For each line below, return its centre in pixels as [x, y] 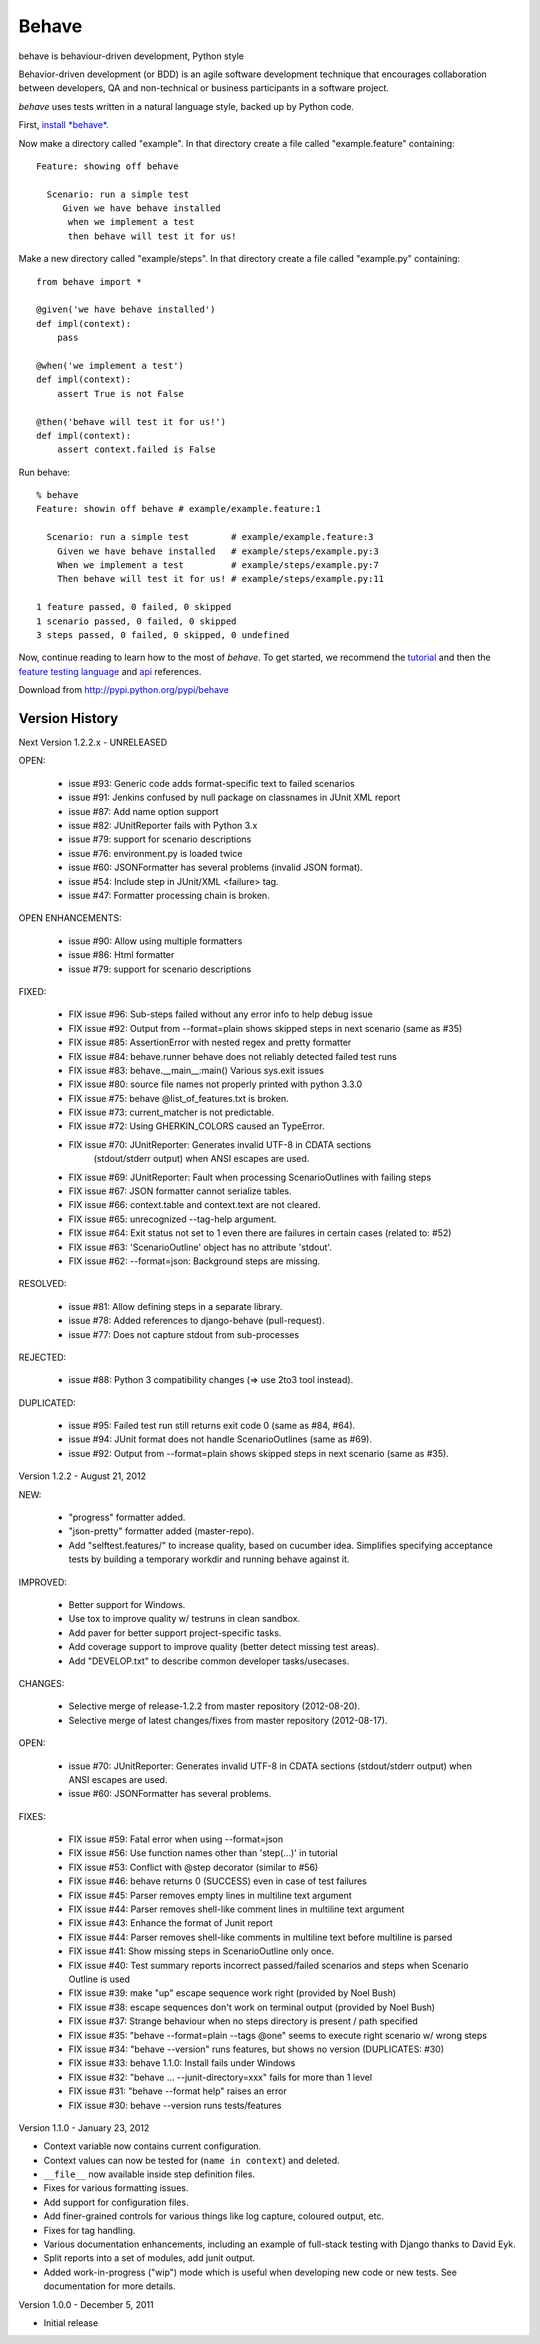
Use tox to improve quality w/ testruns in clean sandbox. [184, 1619]
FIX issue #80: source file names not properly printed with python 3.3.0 [215, 1084]
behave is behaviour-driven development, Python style [131, 56]
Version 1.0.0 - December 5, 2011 [86, 2304]
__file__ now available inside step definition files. [149, 2174]
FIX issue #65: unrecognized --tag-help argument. [172, 1219]
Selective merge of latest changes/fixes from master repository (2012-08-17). [228, 1720]
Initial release [71, 2322]
